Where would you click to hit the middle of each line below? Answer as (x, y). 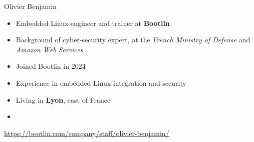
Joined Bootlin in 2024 (51, 66)
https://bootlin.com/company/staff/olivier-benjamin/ (87, 133)
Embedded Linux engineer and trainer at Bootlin (93, 23)
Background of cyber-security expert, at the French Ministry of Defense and (133, 40)
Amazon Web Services (49, 49)
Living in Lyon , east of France (63, 99)
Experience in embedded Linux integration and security (101, 82)
